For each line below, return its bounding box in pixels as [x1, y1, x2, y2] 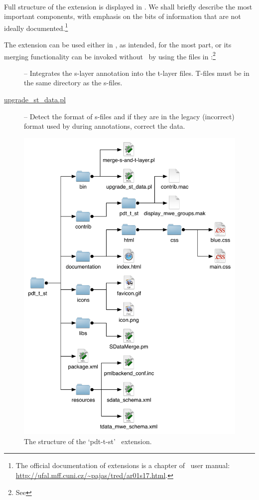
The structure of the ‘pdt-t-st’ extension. [24, 436, 152, 446]
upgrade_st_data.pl [4, 94, 66, 105]
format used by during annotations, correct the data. [24, 121, 185, 131]
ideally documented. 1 [4, 21, 68, 33]
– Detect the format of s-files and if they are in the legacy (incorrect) [24, 111, 235, 121]
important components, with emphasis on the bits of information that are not [4, 11, 241, 21]
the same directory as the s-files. [24, 77, 123, 88]
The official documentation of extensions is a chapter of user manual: [15, 460, 230, 471]
